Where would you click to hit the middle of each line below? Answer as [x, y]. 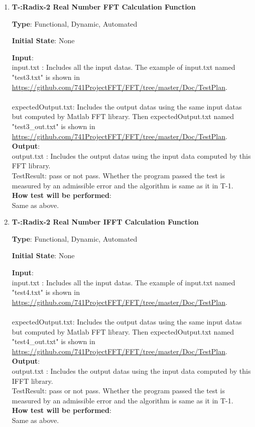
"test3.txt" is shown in [46, 77]
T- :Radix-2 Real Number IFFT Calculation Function [105, 222]
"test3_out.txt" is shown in [53, 126]
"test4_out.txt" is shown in [53, 341]
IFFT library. [32, 381]
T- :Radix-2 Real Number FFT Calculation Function [104, 7]
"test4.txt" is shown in [46, 292]
